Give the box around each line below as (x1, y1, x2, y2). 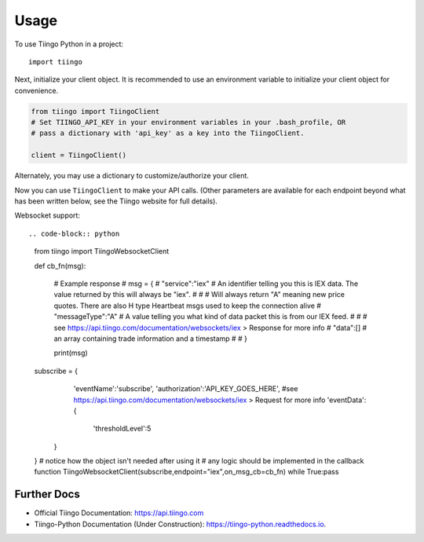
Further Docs (14, 488, 80, 501)
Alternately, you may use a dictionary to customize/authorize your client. (14, 171, 249, 181)
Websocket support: (14, 211, 80, 220)
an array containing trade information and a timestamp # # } (53, 334, 247, 343)
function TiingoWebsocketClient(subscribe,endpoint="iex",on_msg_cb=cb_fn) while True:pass (34, 467, 339, 477)
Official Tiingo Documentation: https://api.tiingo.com (34, 508, 204, 518)
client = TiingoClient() (31, 151, 127, 160)
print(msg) (53, 348, 88, 357)
